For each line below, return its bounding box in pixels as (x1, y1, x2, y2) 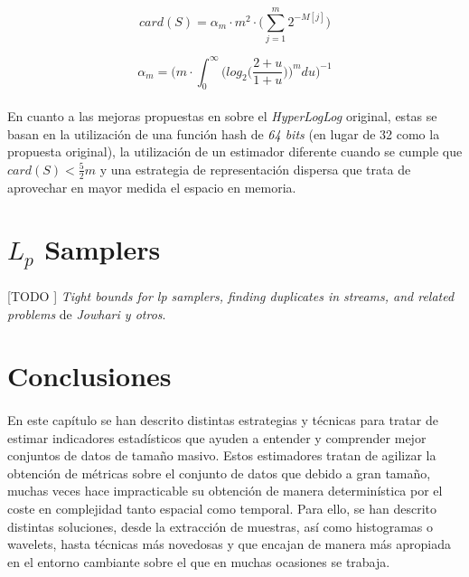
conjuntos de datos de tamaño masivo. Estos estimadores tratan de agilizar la (7, 446, 436, 465)
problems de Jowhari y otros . (7, 304, 166, 323)
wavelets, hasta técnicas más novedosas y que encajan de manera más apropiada (7, 534, 451, 553)
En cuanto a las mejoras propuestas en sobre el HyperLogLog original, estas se (7, 107, 437, 126)
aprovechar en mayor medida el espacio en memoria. (7, 177, 296, 196)
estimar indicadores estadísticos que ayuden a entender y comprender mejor (7, 428, 427, 447)
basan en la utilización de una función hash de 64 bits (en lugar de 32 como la (7, 124, 440, 143)
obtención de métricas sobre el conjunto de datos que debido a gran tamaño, (7, 463, 431, 482)
